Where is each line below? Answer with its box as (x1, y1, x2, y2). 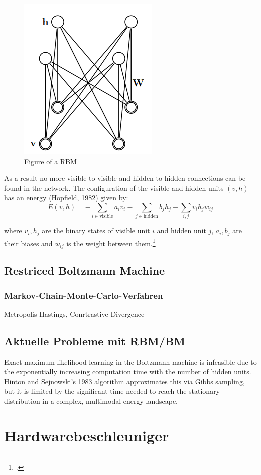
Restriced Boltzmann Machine (4, 263, 165, 278)
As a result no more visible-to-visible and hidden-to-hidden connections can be (4, 173, 246, 183)
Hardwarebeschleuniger (4, 425, 169, 445)
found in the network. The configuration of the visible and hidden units (4, 182, 224, 193)
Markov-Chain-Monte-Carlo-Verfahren (4, 289, 163, 301)
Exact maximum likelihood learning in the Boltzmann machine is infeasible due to (4, 356, 257, 367)
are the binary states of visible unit (42, 225, 150, 236)
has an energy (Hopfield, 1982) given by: (4, 192, 128, 203)
